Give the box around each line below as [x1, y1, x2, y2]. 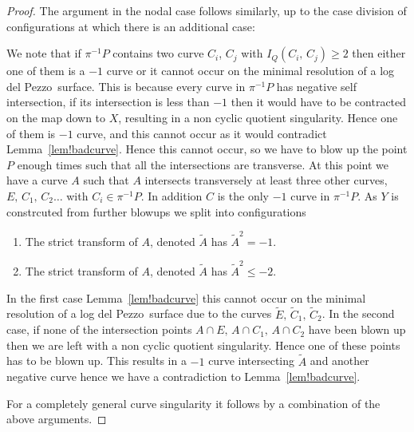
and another [310, 352, 369, 369]
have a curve [6, 172, 68, 188]
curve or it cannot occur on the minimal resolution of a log [106, 62, 395, 79]
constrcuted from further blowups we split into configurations [6, 203, 306, 220]
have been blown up [308, 321, 406, 338]
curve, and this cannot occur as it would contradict [77, 125, 327, 141]
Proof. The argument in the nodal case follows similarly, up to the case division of [6, 2, 407, 18]
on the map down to [6, 109, 106, 125]
